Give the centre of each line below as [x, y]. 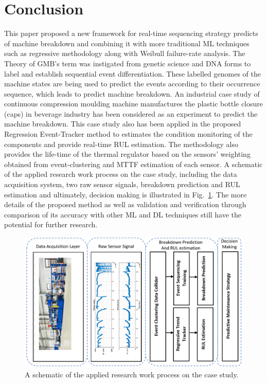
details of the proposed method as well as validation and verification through [125, 204]
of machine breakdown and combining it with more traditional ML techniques [127, 43]
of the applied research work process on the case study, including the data [121, 174]
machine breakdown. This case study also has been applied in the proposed [123, 124]
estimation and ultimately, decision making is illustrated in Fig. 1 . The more [126, 194]
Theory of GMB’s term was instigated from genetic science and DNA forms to [128, 63]
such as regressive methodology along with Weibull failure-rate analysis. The [125, 53]
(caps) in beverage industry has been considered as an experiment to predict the [131, 113]
